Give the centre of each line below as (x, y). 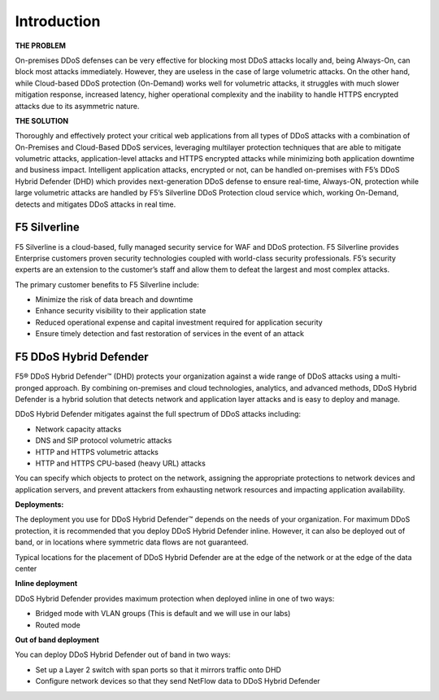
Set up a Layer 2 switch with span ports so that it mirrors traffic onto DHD (159, 669)
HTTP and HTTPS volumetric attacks (97, 452)
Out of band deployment (57, 640)
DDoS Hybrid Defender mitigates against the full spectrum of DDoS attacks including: (158, 414)
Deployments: (39, 505)
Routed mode (58, 625)
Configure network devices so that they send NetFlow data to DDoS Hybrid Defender (178, 681)
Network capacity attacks (78, 429)
